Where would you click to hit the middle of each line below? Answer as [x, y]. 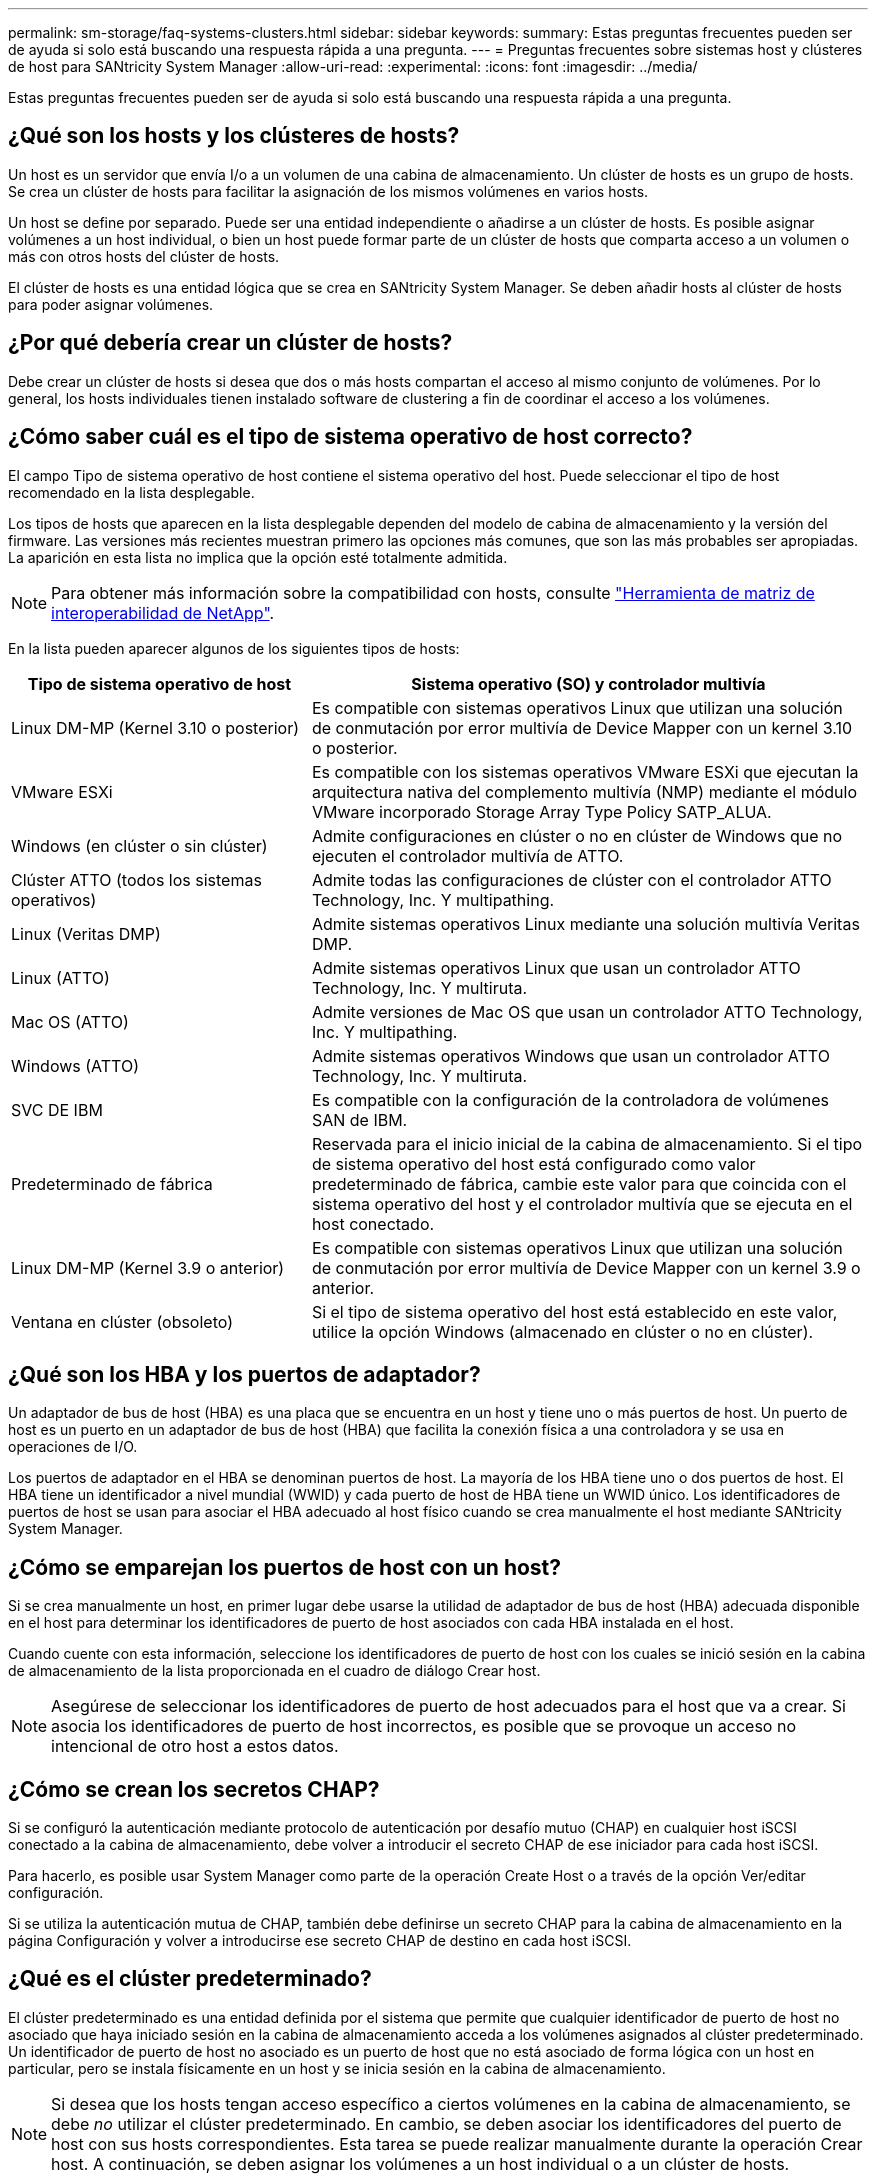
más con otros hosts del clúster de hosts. [144, 256]
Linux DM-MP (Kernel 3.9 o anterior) [148, 1267]
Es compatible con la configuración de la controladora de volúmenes [570, 1099]
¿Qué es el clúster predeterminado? [190, 1979]
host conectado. [373, 1223]
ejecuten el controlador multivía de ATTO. [467, 855]
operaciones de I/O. [73, 1447]
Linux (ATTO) [60, 977]
